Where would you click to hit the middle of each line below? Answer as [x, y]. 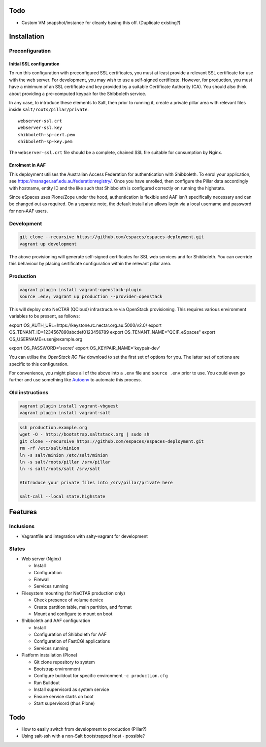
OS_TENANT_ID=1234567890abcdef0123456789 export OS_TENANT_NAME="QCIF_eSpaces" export [112, 332]
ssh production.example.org [53, 427]
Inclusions [22, 527]
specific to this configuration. [39, 364]
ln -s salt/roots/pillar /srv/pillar [65, 462]
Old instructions [29, 393]
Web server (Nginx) [41, 559]
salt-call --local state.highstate [62, 496]
